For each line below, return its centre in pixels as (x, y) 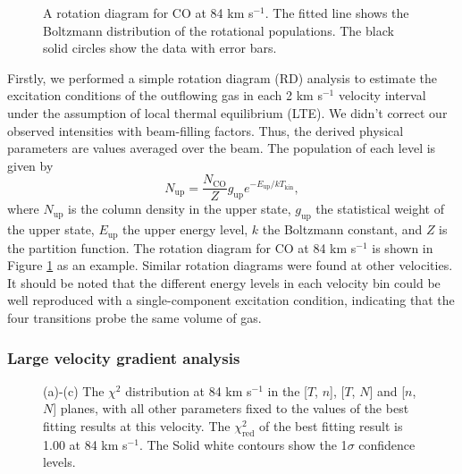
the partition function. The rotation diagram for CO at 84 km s (182, 247)
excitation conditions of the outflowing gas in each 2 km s (165, 95)
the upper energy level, (185, 229)
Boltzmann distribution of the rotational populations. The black (218, 30)
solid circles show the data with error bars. (160, 48)
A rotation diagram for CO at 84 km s (148, 13)
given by (30, 165)
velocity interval (382, 95)
